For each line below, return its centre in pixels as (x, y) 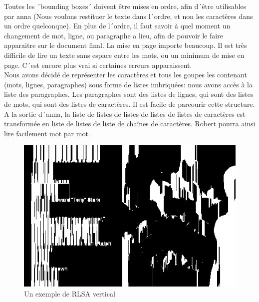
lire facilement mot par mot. (47, 133)
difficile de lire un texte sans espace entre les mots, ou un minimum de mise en (124, 55)
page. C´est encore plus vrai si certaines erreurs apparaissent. (98, 65)
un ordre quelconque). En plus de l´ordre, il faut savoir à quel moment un (117, 26)
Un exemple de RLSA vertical (70, 293)
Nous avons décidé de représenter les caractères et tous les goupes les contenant (126, 75)
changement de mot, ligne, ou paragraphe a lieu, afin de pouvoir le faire (114, 35)
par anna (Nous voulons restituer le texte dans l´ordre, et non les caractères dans (129, 16)
